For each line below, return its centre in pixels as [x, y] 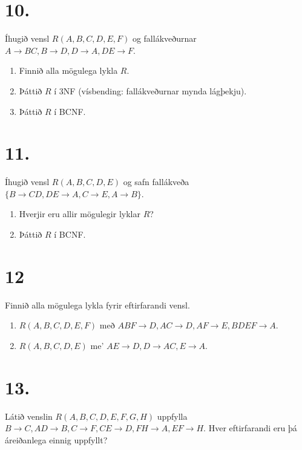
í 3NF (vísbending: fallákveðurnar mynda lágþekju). [150, 90]
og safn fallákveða [156, 182]
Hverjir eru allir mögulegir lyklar [80, 214]
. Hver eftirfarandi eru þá [250, 428]
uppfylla [172, 416]
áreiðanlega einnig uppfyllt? [56, 439]
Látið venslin [29, 416]
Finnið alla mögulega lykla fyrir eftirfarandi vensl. [97, 305]
